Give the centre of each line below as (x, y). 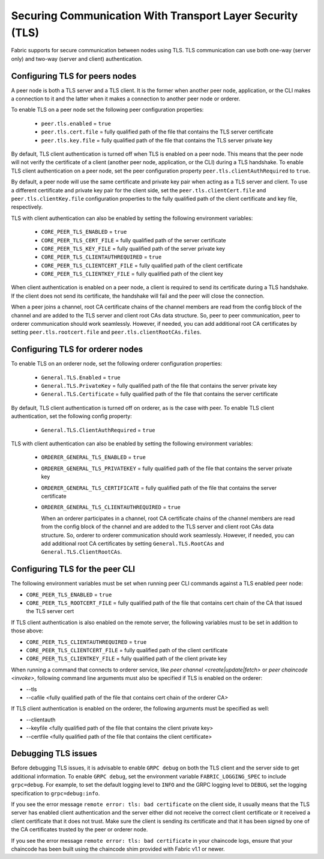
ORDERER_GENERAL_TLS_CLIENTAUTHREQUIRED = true (111, 507)
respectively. (27, 207)
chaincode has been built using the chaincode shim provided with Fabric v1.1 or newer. (118, 849)
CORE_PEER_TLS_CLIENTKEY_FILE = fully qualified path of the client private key (127, 659)
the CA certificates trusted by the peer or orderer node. (79, 830)
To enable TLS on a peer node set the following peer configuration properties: (107, 110)
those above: (27, 631)
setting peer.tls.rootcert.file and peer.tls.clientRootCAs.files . (106, 332)
